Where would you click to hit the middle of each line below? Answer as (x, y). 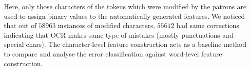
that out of (20, 25)
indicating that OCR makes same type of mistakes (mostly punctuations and (119, 35)
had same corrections (208, 25)
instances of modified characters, (106, 25)
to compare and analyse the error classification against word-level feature (113, 53)
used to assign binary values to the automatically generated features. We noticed (125, 16)
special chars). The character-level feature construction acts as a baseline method (125, 44)
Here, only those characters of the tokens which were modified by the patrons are (125, 6)
